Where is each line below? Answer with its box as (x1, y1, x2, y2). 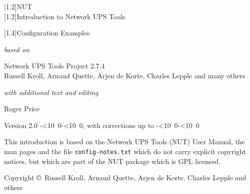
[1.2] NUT (4, 1, 32, 11)
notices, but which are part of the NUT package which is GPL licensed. (4, 156, 221, 166)
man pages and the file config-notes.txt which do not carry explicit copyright (4, 146, 246, 156)
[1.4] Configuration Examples (4, 28, 90, 38)
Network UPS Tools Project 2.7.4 (4, 61, 105, 71)
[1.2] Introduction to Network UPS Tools (4, 11, 125, 21)
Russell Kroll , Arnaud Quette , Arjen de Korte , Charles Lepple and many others (4, 70, 246, 80)
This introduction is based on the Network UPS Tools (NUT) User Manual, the (4, 136, 245, 147)
